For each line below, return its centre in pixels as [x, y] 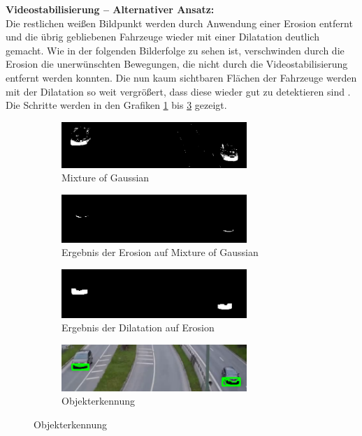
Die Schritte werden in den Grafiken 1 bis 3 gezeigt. [116, 105]
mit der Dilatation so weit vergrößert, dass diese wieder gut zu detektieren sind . [178, 91]
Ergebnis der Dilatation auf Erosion [138, 328]
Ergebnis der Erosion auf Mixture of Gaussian [160, 252]
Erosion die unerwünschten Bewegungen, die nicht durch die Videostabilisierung [177, 64]
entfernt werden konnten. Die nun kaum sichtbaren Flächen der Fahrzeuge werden [181, 77]
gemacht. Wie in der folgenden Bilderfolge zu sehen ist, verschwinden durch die [175, 50]
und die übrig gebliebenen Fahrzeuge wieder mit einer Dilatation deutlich [162, 37]
